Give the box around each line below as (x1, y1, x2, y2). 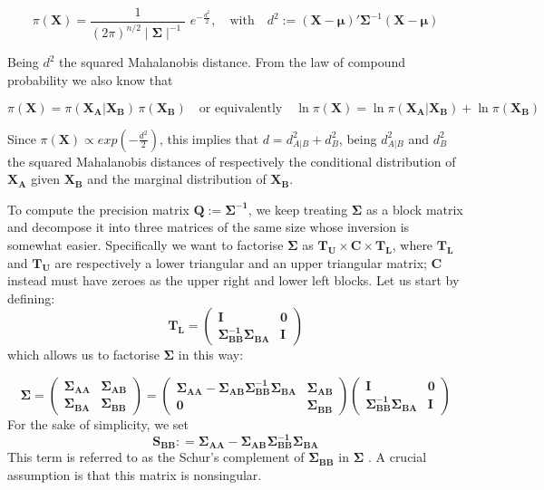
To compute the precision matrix (7, 199, 189, 218)
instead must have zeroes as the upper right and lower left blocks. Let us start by (7, 271, 460, 290)
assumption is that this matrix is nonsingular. (7, 466, 262, 485)
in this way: (178, 345, 244, 364)
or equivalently (199, 101, 283, 115)
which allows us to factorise (7, 345, 160, 364)
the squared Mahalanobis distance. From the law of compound (59, 53, 406, 72)
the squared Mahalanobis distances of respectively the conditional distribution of (7, 151, 456, 170)
